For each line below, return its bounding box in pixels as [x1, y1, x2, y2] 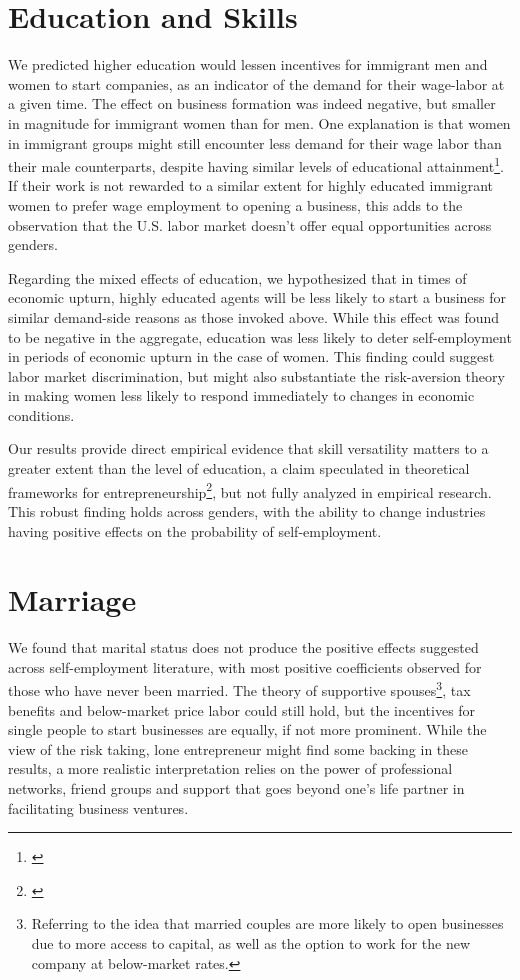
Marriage [8, 579, 137, 620]
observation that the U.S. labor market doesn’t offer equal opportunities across [8, 214, 492, 235]
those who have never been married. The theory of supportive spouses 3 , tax [8, 677, 471, 701]
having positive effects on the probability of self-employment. [8, 520, 382, 541]
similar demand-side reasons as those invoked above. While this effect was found [8, 306, 500, 327]
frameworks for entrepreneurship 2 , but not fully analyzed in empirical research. [8, 478, 492, 502]
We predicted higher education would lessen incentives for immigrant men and [8, 54, 488, 75]
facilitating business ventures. [8, 797, 189, 818]
